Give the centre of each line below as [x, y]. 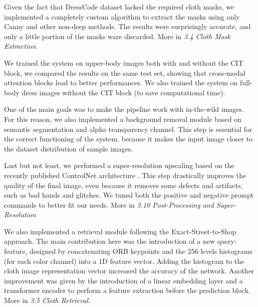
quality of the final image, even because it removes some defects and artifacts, [123, 185]
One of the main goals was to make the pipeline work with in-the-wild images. [124, 109]
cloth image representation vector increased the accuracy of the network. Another [129, 271]
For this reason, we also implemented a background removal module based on [123, 119]
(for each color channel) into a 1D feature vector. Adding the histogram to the [124, 261]
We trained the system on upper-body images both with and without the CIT [124, 62]
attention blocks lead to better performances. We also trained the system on [121, 83]
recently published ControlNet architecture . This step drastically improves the [125, 175]
